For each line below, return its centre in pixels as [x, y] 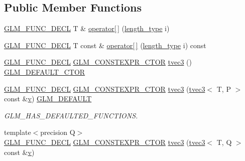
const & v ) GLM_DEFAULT [48, 99]
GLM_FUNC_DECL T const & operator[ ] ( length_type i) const [105, 45]
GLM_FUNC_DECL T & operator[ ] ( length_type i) [87, 28]
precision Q [58, 132]
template [18, 132]
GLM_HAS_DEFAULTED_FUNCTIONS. [71, 115]
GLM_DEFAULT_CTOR [45, 71]
